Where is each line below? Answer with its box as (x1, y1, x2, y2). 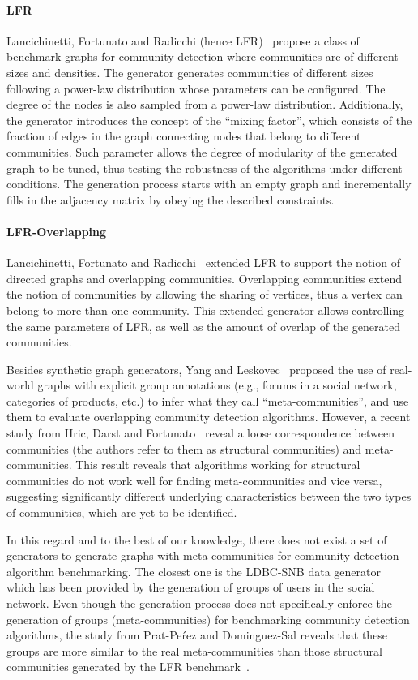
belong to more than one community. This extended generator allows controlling (6, 301, 405, 318)
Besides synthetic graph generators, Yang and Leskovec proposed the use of (6, 360, 386, 377)
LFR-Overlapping (6, 222, 107, 239)
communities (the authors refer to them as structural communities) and (6, 440, 362, 457)
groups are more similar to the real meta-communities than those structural (6, 642, 382, 659)
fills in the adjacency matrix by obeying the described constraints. (6, 191, 335, 208)
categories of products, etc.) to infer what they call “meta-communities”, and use (6, 392, 409, 409)
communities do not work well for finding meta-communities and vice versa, (6, 471, 382, 488)
